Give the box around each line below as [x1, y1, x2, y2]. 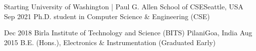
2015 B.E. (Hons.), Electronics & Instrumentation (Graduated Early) [4, 37, 216, 47]
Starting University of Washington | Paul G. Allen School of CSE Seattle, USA [4, 1, 244, 11]
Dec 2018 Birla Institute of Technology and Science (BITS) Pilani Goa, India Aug [4, 27, 253, 38]
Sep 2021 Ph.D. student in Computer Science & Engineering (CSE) [4, 11, 210, 21]
